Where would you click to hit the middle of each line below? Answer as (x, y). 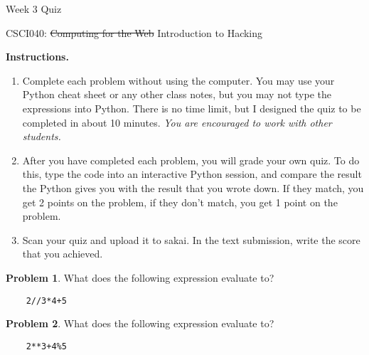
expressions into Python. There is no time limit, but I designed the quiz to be (192, 108)
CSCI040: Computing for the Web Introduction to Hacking (134, 32)
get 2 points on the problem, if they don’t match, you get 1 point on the (180, 202)
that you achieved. (63, 254)
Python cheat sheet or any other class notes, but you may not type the (177, 94)
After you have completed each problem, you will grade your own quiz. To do (191, 160)
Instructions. (37, 57)
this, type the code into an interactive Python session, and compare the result (192, 174)
